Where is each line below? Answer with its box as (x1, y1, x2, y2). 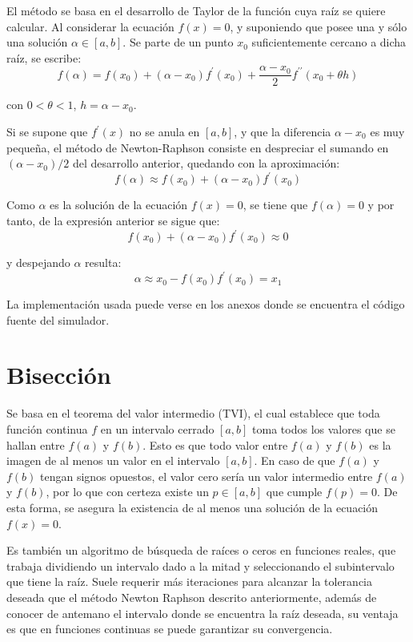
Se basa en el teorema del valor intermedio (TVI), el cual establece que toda (6, 405, 380, 422)
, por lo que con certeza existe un (46, 483, 209, 500)
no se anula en (129, 123, 200, 140)
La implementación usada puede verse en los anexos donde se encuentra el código (6, 296, 405, 313)
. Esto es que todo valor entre (142, 436, 288, 453)
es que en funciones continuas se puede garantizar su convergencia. (6, 620, 333, 637)
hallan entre (6, 436, 65, 453)
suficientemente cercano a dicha (251, 34, 407, 50)
